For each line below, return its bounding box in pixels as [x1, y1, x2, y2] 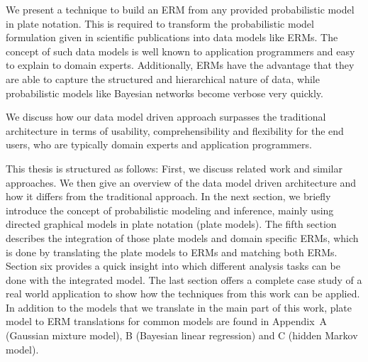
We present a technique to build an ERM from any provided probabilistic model [6, 2, 355, 16]
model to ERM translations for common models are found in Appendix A [6, 314, 328, 329]
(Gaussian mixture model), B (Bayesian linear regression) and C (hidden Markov [6, 328, 358, 343]
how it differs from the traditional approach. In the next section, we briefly [6, 189, 331, 204]
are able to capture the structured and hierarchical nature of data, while [6, 71, 320, 86]
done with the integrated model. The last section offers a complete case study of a [6, 272, 362, 287]
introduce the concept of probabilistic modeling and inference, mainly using [6, 202, 334, 217]
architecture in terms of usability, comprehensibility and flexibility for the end [6, 123, 344, 138]
